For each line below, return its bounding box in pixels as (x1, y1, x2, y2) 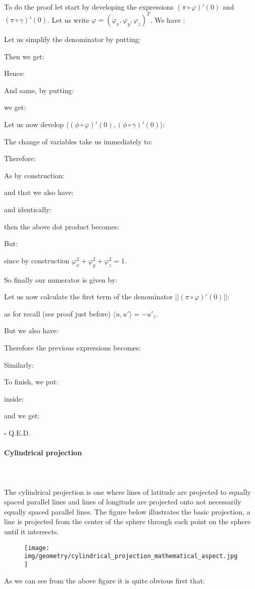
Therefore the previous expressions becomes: (4, 342, 141, 352)
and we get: (4, 410, 40, 421)
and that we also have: (4, 187, 74, 198)
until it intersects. (4, 526, 59, 536)
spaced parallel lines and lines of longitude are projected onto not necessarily (4, 496, 241, 507)
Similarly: (4, 359, 34, 370)
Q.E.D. (9, 427, 31, 438)
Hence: (4, 68, 25, 78)
